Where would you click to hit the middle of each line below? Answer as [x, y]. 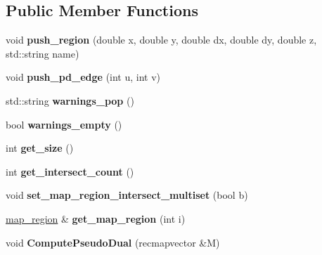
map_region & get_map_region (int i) [96, 218]
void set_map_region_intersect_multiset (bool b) [127, 195]
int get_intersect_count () [70, 171]
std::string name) [43, 53]
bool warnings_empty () [64, 124]
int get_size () [40, 148]
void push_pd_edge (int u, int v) [83, 77]
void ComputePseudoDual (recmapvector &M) [113, 242]
